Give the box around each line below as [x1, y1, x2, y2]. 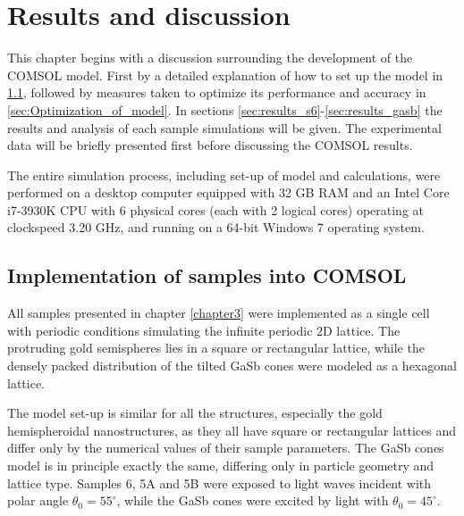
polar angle [7, 491, 69, 510]
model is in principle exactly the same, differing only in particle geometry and [7, 456, 434, 475]
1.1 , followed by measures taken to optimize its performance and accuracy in [7, 83, 426, 102]
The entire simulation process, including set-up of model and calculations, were [7, 165, 441, 184]
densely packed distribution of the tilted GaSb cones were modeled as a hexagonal [7, 356, 457, 375]
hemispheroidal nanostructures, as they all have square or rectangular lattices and [7, 420, 457, 439]
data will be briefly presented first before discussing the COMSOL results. [7, 136, 413, 154]
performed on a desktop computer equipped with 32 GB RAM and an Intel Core [7, 183, 450, 202]
